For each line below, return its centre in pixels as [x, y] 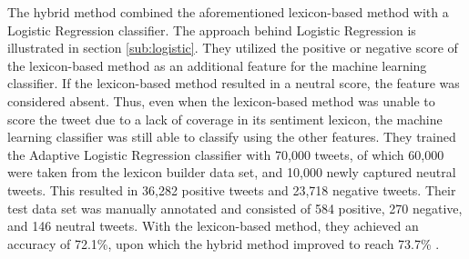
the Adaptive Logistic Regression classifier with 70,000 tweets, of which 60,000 [226, 154]
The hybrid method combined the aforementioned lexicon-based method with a [228, 12]
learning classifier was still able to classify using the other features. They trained [232, 137]
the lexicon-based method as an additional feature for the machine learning [217, 65]
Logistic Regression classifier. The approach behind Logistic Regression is [212, 30]
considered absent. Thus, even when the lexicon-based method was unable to [221, 100]
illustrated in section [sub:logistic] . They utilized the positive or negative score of [233, 48]
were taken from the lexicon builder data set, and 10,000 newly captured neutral [232, 172]
